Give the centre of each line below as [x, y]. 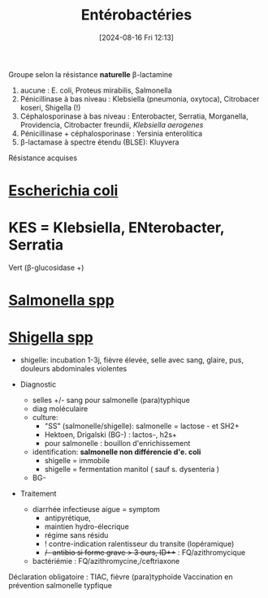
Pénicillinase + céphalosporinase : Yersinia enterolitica [111, 133]
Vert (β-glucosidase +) [46, 268]
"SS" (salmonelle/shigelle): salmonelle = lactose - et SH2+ [142, 426]
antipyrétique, [67, 518]
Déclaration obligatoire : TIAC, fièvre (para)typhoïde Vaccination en [121, 577]
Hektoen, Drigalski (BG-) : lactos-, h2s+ [110, 435]
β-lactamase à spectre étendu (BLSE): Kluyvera [99, 142]
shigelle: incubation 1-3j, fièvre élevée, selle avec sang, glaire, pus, [132, 360]
